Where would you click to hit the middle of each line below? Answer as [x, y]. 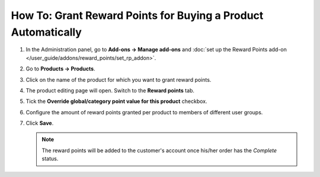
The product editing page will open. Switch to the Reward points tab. [110, 90]
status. [50, 159]
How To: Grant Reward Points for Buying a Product [137, 15]
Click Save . [40, 123]
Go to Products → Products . [60, 69]
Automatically [47, 32]
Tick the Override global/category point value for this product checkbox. [116, 101]
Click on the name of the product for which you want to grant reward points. [119, 79]
